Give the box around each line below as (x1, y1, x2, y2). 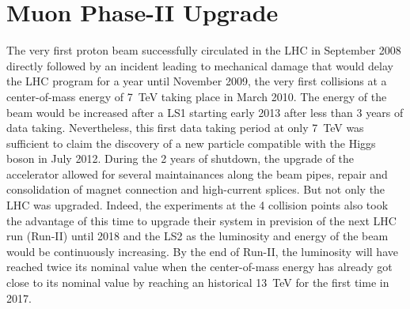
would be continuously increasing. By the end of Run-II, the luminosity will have (6, 243, 398, 259)
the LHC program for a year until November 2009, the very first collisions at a (6, 73, 387, 89)
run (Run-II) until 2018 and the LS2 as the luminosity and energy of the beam (6, 228, 389, 244)
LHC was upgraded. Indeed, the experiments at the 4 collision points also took (6, 197, 389, 213)
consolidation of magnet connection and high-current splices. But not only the (6, 181, 385, 198)
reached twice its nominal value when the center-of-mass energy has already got (6, 258, 393, 275)
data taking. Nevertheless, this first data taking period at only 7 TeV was (6, 119, 364, 136)
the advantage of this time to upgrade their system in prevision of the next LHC (6, 212, 397, 228)
